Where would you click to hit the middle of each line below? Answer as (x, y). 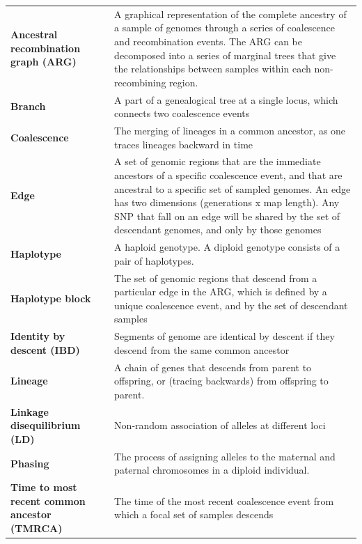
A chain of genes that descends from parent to (213, 367)
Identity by (38, 336)
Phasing (30, 463)
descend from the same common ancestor (202, 349)
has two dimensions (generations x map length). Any (227, 202)
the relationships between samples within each (213, 69)
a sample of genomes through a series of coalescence (225, 28)
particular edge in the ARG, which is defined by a (221, 292)
